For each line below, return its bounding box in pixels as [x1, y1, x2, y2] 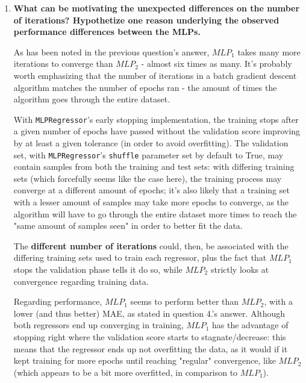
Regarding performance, [13, 295, 102, 308]
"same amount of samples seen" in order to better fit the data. [13, 219, 243, 232]
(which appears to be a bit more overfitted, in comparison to [13, 366, 238, 378]
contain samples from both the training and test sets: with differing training [13, 160, 295, 173]
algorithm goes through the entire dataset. [13, 93, 170, 105]
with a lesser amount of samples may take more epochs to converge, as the [13, 196, 289, 208]
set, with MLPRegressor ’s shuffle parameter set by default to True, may [13, 148, 284, 161]
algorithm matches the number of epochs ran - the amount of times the [13, 81, 277, 93]
